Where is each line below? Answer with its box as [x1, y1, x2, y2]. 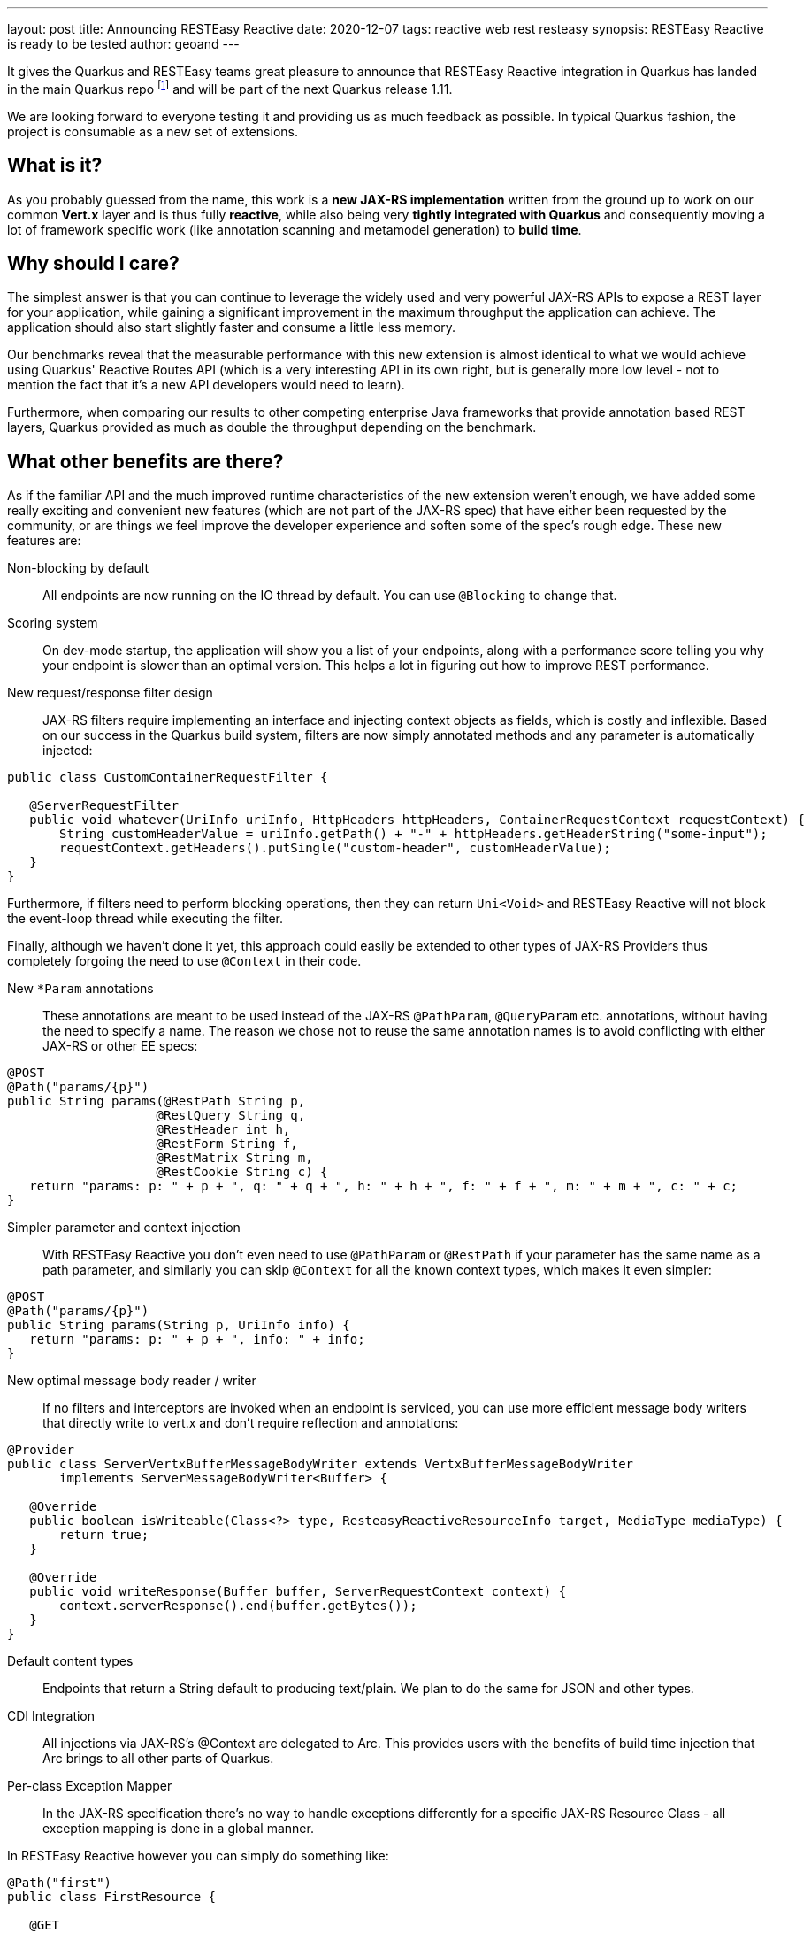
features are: [7, 533, 81, 549]
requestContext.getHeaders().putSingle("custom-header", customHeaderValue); [59, 841, 611, 856]
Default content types [7, 1653, 134, 1669]
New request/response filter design [7, 685, 213, 701]
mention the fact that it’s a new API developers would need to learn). [7, 377, 405, 393]
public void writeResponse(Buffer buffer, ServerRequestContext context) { [29, 1584, 567, 1599]
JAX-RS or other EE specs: [42, 1038, 198, 1054]
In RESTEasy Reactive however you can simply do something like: [7, 1848, 389, 1864]
